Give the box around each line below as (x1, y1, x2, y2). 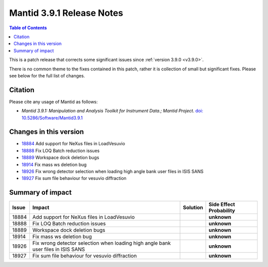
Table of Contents (9, 25, 47, 31)
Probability (208, 207, 235, 214)
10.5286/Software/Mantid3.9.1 (21, 114, 83, 121)
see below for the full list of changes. (9, 72, 85, 79)
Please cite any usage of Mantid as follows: (9, 99, 98, 105)
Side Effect (208, 201, 235, 208)
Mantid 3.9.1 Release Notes (9, 7, 124, 18)
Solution (183, 204, 203, 211)
